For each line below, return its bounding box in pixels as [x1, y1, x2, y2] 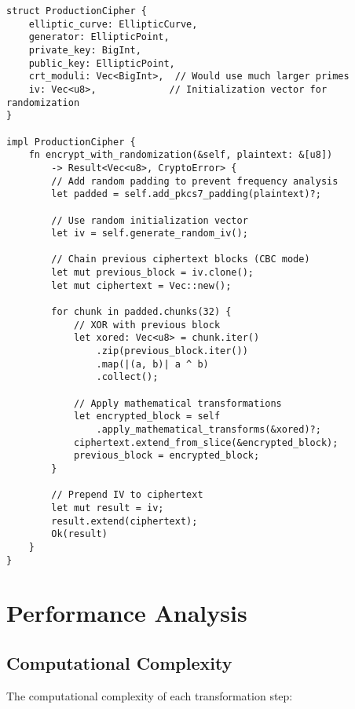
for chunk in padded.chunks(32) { [51, 306, 232, 318]
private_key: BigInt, [28, 44, 141, 56]
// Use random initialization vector [51, 214, 248, 226]
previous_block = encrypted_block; [73, 450, 260, 462]
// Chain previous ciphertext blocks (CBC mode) [51, 254, 310, 265]
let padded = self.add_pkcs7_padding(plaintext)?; [51, 188, 321, 200]
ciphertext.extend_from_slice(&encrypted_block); [73, 437, 339, 448]
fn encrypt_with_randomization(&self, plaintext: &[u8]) [28, 149, 333, 161]
